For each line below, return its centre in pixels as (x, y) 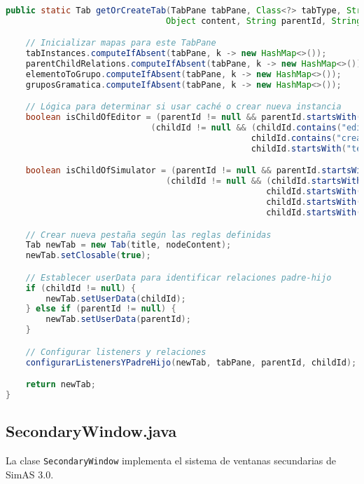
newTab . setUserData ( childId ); (116, 298)
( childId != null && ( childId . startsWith (264, 181)
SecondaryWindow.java (91, 431)
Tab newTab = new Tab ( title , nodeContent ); (128, 245)
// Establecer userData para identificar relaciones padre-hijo (178, 277)
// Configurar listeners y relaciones (116, 352)
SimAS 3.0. (30, 474)
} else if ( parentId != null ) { (101, 309)
